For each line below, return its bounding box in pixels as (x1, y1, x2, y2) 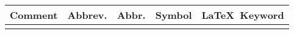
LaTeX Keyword (201, 8, 284, 22)
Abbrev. (67, 8, 107, 22)
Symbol (155, 8, 192, 22)
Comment (10, 8, 58, 22)
